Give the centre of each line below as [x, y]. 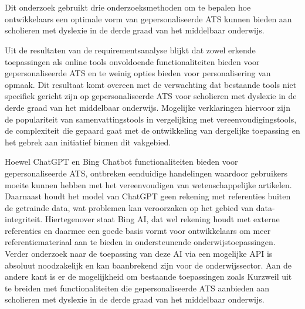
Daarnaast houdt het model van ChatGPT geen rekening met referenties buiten [148, 196]
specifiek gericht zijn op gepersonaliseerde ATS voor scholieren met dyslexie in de [151, 96]
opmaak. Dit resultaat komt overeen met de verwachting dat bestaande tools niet [151, 84]
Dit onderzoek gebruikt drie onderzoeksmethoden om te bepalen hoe [128, 7]
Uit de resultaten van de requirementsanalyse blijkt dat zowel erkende [130, 50]
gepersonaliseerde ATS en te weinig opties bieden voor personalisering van [138, 73]
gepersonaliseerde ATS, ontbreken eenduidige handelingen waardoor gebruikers [146, 173]
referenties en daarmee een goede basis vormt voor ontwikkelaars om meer [138, 230]
